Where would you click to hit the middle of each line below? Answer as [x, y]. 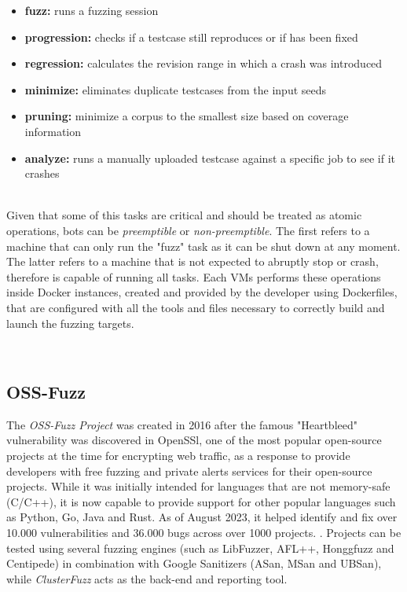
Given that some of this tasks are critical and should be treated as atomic [184, 215]
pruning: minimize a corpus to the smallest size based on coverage [187, 116]
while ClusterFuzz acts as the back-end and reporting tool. [147, 578]
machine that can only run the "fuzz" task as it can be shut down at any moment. [203, 246]
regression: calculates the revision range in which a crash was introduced [203, 63]
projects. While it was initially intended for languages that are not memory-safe [198, 486]
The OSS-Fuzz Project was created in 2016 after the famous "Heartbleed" [182, 424]
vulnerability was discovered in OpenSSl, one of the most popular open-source [194, 440]
